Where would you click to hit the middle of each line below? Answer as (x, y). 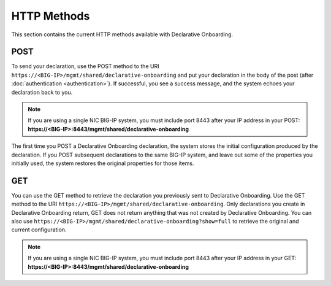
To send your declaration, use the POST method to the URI (85, 66)
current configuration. (39, 230)
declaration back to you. (42, 92)
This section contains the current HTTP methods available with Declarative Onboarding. (122, 34)
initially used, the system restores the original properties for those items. (103, 163)
